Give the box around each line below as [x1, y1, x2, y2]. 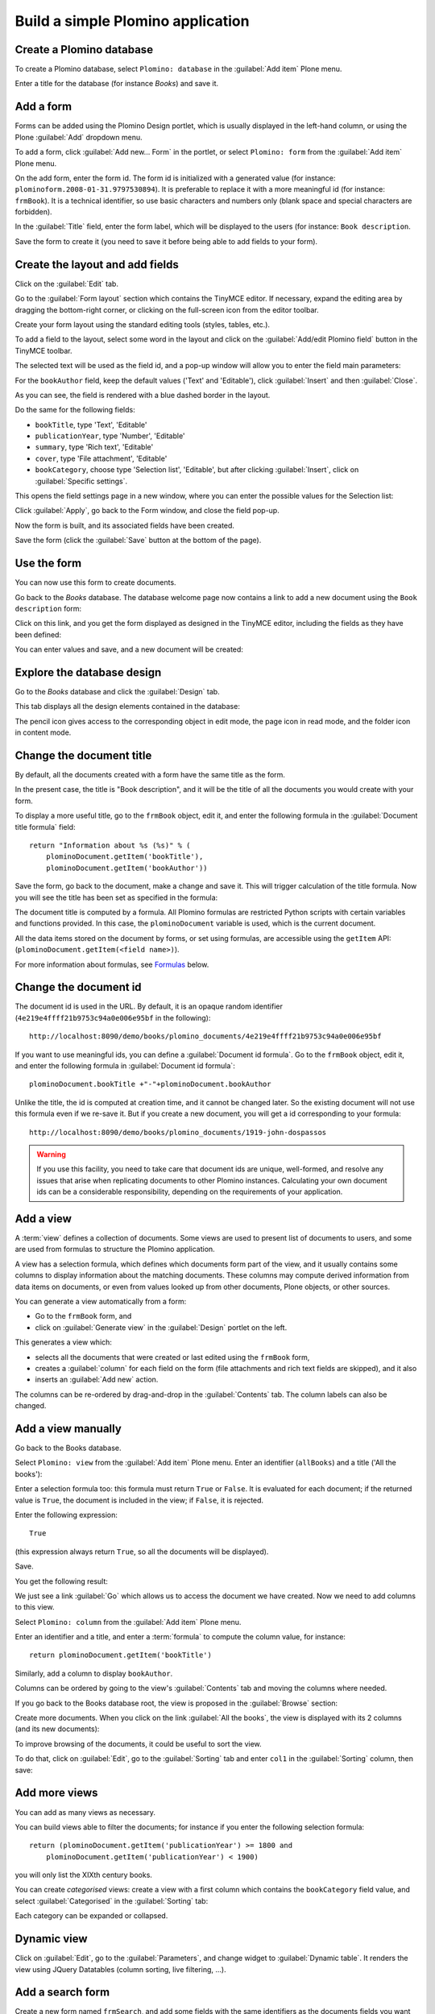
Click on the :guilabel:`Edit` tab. [14, 279, 118, 288]
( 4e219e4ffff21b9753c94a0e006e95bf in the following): [14, 1013, 211, 1022]
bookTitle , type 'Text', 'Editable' [35, 420, 147, 429]
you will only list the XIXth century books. [14, 1870, 153, 1880]
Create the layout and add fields [14, 258, 179, 271]
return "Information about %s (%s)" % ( [29, 841, 191, 850]
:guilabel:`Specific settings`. [35, 476, 128, 486]
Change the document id [14, 980, 142, 994]
